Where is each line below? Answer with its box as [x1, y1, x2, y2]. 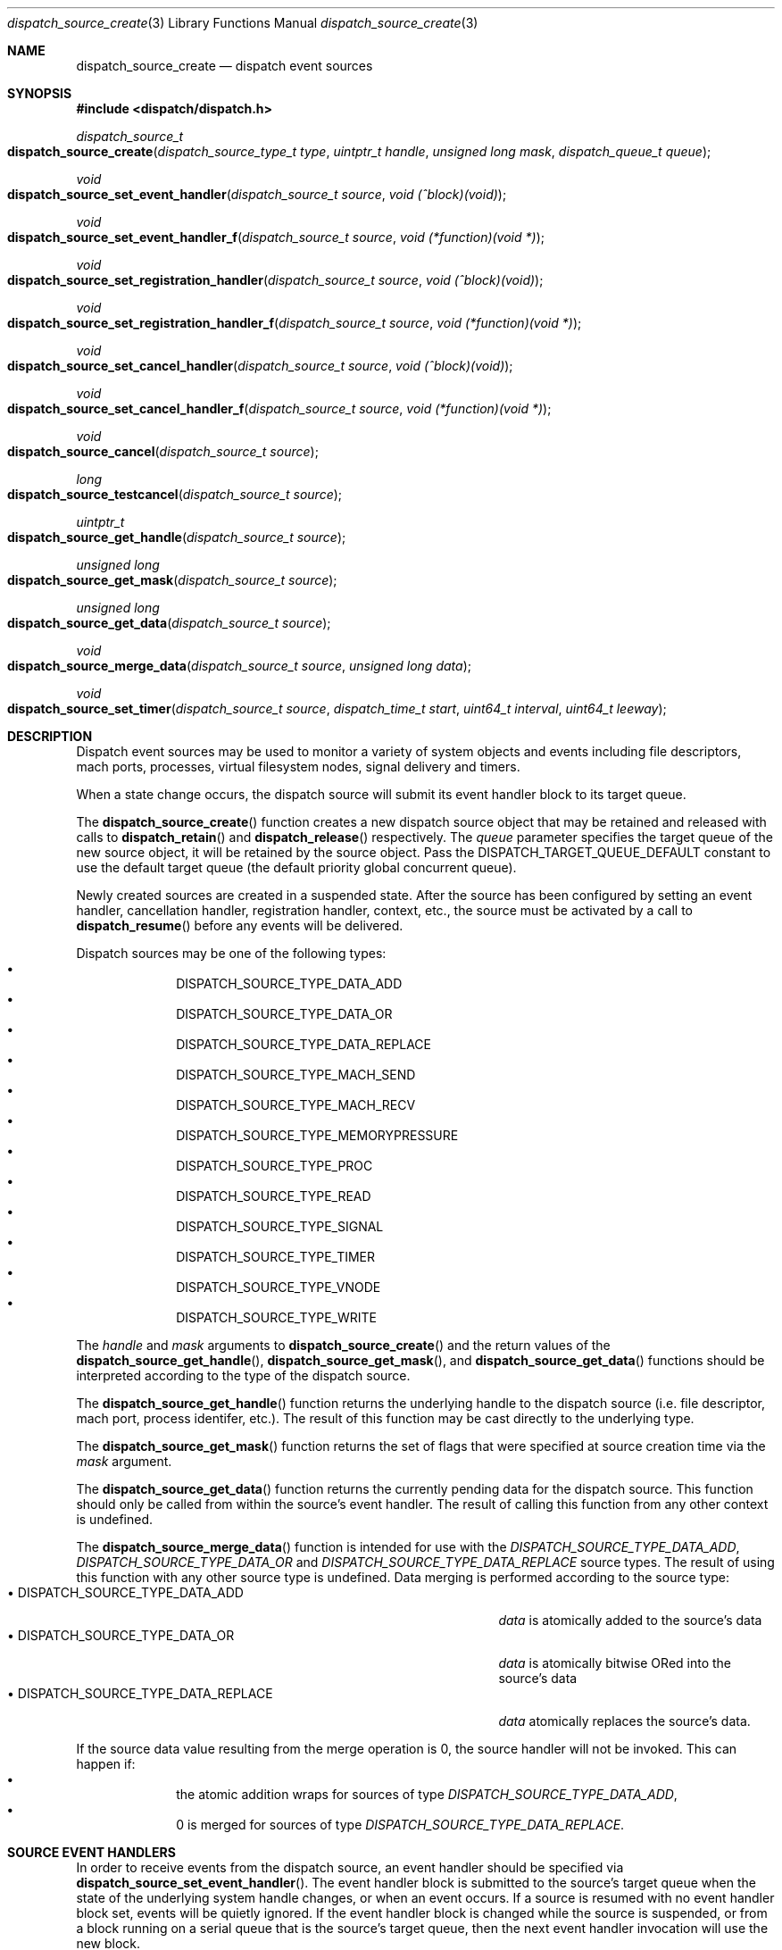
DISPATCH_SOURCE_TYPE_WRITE [176, 1310, 377, 1325]
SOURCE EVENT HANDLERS [7, 1845, 176, 1860]
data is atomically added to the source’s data [498, 1612, 762, 1628]
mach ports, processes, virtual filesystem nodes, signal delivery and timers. [76, 759, 520, 774]
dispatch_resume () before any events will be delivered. [76, 918, 403, 933]
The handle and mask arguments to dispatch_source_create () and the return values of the [76, 1337, 611, 1353]
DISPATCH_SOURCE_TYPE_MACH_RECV [176, 1097, 416, 1112]
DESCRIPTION [7, 729, 93, 744]
